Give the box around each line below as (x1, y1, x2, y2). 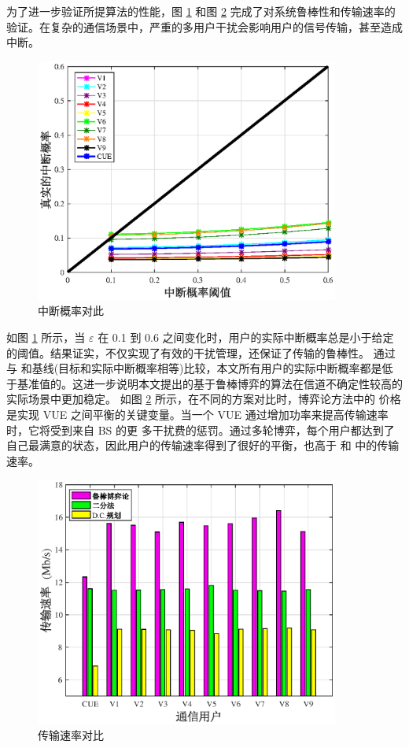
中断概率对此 (38, 302, 104, 319)
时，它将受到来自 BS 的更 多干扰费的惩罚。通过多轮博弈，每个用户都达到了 (6, 421, 395, 438)
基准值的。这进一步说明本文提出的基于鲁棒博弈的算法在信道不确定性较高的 (17, 375, 403, 391)
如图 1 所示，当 (6, 328, 86, 345)
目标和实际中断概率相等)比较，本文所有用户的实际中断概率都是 (58, 360, 382, 376)
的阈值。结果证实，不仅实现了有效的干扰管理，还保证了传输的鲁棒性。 (6, 344, 370, 361)
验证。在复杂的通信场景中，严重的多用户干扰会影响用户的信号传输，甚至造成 (6, 18, 403, 35)
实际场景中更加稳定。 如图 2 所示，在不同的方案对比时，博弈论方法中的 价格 (6, 391, 401, 407)
